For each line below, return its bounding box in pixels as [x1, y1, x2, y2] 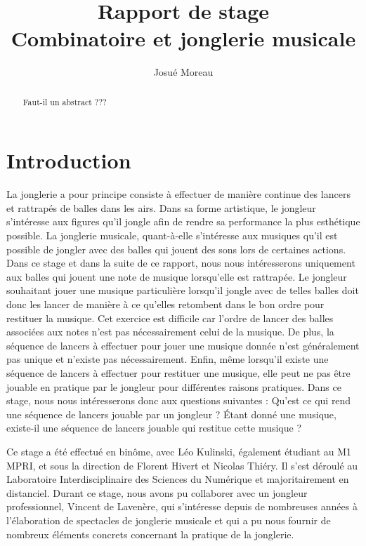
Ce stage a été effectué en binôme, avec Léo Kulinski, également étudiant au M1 [6, 444, 352, 458]
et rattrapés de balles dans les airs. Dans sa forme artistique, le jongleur [6, 200, 316, 215]
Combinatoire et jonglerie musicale [11, 24, 356, 53]
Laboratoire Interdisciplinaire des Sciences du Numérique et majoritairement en [6, 472, 349, 486]
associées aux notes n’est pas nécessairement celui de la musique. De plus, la [6, 324, 334, 339]
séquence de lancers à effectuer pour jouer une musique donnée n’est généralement [6, 338, 360, 352]
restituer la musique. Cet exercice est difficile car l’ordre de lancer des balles [6, 310, 334, 325]
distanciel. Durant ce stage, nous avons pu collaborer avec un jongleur [6, 485, 308, 500]
